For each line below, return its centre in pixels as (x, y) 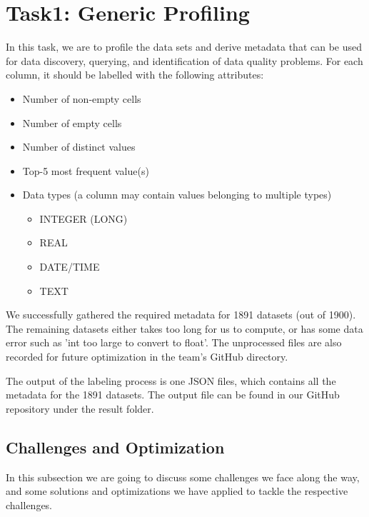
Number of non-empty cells (82, 98)
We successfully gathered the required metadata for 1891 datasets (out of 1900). (181, 315)
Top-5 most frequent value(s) (86, 170)
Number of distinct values (79, 147)
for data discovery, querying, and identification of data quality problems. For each (184, 60)
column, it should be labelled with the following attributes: (135, 75)
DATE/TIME (70, 267)
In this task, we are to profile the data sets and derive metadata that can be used (184, 47)
